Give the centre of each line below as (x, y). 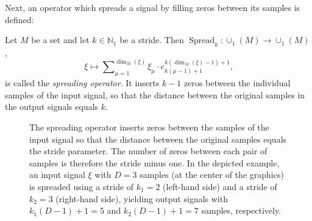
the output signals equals (52, 107)
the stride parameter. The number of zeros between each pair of (148, 151)
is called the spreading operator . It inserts (82, 83)
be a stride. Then (152, 40)
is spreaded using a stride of (82, 186)
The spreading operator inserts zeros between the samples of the (149, 127)
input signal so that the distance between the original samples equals (158, 139)
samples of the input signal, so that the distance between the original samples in (155, 94)
